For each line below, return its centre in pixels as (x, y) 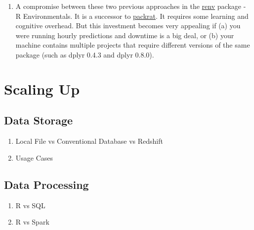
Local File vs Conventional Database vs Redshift (89, 141)
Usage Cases (34, 157)
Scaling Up (42, 88)
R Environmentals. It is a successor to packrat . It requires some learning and (132, 16)
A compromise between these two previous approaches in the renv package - (131, 6)
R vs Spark (32, 222)
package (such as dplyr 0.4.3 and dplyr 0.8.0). (85, 54)
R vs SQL (30, 205)
